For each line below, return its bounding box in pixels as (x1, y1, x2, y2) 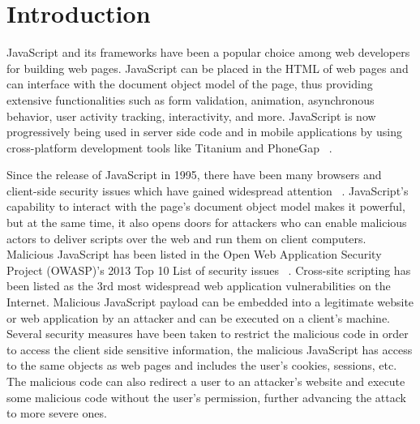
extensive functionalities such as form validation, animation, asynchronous (6, 91, 375, 108)
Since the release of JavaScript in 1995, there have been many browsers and (6, 166, 382, 183)
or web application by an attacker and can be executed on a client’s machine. (6, 309, 391, 326)
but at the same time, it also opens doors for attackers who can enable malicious (6, 214, 407, 231)
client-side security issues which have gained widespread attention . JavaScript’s (6, 182, 409, 199)
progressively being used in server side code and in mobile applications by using (6, 123, 402, 140)
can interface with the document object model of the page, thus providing (6, 75, 373, 92)
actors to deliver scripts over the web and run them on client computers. (6, 229, 366, 246)
